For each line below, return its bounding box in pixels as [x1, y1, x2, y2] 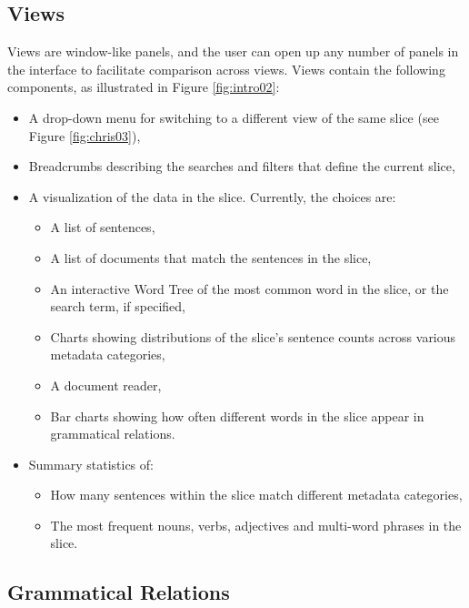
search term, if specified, [50, 297, 185, 316]
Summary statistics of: [28, 454, 154, 473]
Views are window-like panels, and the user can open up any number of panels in [7, 42, 459, 61]
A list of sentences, [50, 218, 155, 237]
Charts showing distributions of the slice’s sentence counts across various [50, 327, 456, 346]
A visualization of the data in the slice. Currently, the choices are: [28, 187, 396, 206]
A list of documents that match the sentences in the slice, [50, 248, 372, 267]
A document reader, [50, 375, 162, 394]
